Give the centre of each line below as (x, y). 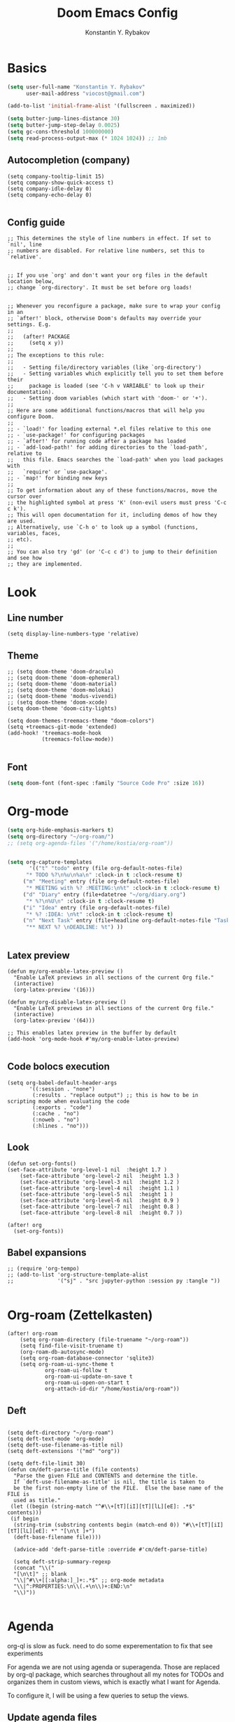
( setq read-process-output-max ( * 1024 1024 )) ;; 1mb (87, 138)
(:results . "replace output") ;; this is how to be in (115, 1095)
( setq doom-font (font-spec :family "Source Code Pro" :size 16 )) (106, 783)
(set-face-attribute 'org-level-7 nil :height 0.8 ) (100, 1207)
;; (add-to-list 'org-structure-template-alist (78, 1275)
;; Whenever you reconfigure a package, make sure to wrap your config (114, 306)
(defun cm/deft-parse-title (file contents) (73, 1470)
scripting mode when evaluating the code (69, 1101)
